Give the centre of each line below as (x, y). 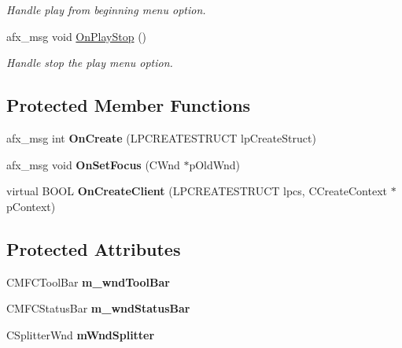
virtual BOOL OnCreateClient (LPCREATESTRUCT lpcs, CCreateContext (197, 191)
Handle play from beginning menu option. (106, 9)
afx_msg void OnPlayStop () (77, 36)
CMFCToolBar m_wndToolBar (88, 281)
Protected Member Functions (129, 105)
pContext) (31, 206)
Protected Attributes (94, 248)
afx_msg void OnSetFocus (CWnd (93, 164)
